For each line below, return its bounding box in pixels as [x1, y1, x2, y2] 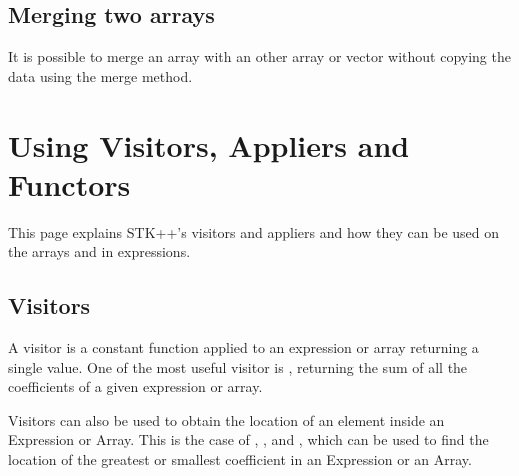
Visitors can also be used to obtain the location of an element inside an [8, 409, 445, 430]
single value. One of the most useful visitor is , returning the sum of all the [8, 356, 468, 377]
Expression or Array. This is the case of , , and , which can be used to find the [8, 429, 489, 450]
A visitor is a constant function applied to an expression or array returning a [8, 337, 479, 358]
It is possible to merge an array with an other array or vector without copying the [8, 46, 511, 67]
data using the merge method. [8, 65, 193, 86]
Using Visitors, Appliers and [8, 124, 410, 165]
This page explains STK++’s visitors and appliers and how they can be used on [8, 221, 500, 242]
